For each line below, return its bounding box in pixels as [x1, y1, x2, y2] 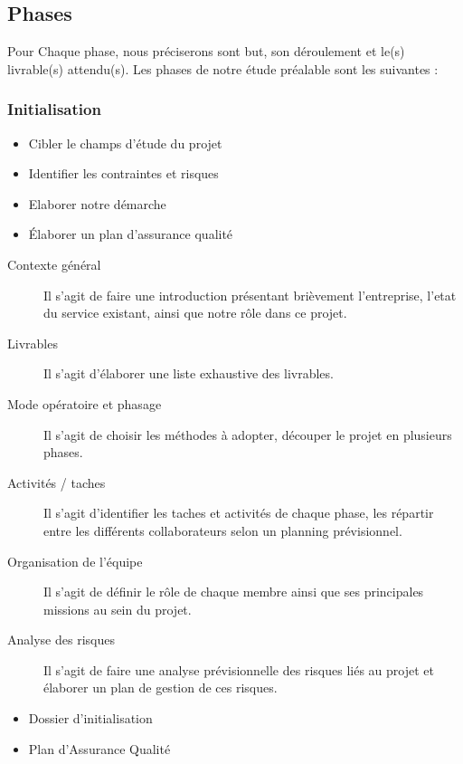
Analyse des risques [7, 630, 115, 649]
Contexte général [7, 254, 101, 273]
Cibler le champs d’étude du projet [28, 133, 222, 152]
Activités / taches [7, 473, 106, 492]
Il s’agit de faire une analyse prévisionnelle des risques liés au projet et [43, 660, 434, 679]
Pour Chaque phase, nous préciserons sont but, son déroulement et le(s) [7, 42, 405, 61]
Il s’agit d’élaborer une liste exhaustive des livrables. [43, 364, 334, 383]
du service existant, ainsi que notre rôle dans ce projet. [43, 303, 347, 322]
